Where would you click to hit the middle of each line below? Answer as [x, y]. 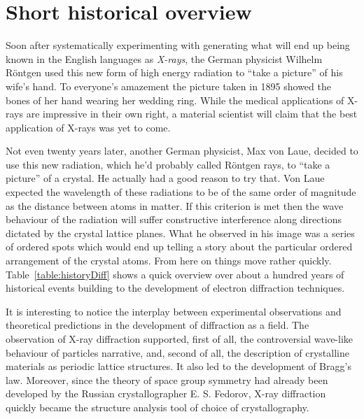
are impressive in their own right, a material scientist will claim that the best [192, 114]
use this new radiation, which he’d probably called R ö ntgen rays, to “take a [168, 164]
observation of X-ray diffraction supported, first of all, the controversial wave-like [180, 339]
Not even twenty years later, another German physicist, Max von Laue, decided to [182, 151]
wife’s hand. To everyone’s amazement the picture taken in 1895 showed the [168, 86]
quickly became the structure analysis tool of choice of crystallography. [157, 407]
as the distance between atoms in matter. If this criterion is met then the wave [175, 205]
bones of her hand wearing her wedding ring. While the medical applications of [175, 100]
